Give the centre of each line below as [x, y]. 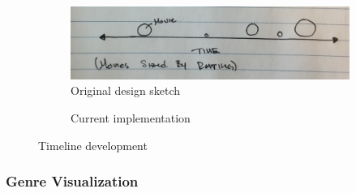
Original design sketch [126, 90]
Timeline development [93, 145]
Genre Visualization [72, 181]
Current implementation [131, 117]
